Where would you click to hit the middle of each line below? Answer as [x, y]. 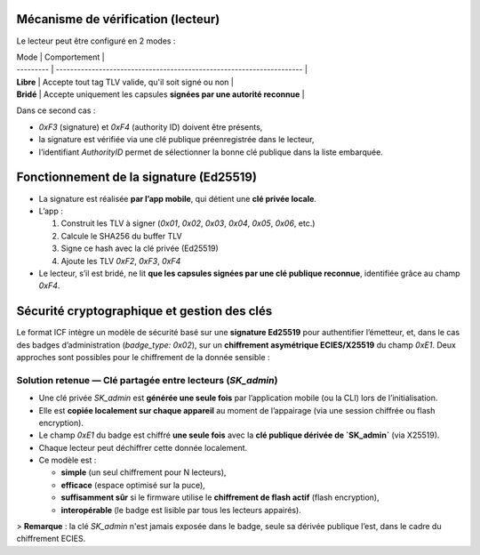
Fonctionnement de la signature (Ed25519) [137, 177]
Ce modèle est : [68, 460]
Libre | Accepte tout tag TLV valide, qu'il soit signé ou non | [125, 82]
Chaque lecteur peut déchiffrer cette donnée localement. [143, 447]
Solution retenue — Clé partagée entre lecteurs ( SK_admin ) [147, 380]
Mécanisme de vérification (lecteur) [118, 19]
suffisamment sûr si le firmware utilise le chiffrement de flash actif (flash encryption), [220, 497]
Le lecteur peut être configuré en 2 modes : [96, 41]
